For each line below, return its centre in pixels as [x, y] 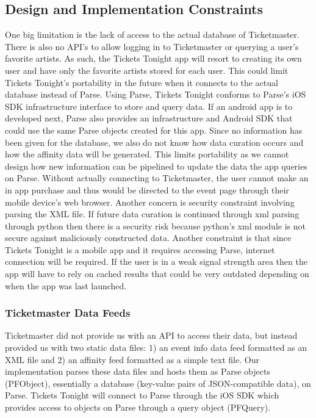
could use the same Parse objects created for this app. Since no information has [154, 130]
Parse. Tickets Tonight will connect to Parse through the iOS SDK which [142, 395]
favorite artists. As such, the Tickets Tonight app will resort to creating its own [153, 58]
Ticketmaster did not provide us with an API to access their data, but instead [151, 335]
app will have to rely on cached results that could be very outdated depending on [157, 274]
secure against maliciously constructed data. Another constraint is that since [148, 238]
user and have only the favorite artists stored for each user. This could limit [147, 70]
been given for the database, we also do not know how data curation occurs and [154, 142]
